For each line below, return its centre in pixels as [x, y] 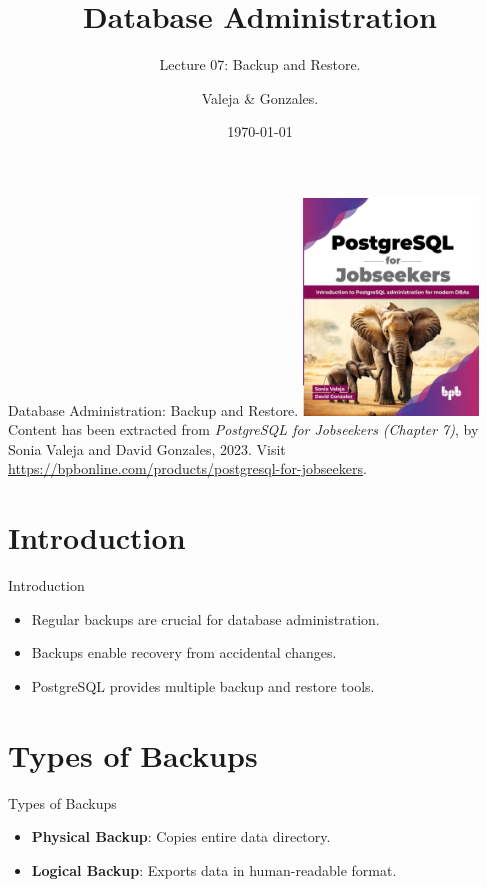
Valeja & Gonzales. [260, 97]
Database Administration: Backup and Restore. [153, 409]
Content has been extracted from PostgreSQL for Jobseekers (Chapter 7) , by [243, 429]
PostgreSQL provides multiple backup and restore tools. [203, 685]
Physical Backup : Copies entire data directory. [181, 836]
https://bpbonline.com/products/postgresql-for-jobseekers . [187, 468]
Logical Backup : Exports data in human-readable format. [214, 869]
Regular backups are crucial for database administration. [205, 618]
